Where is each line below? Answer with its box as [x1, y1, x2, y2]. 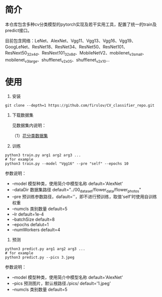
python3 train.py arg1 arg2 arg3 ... [5, 153, 81, 158]
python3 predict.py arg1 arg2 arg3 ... [5, 247, 86, 251]
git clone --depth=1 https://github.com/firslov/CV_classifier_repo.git [5, 103, 155, 108]
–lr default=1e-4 [12, 212, 44, 217]
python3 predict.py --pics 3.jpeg [5, 255, 75, 260]
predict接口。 [5, 27, 32, 33]
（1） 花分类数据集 [12, 133, 48, 139]
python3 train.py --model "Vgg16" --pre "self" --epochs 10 [5, 161, 129, 166]
